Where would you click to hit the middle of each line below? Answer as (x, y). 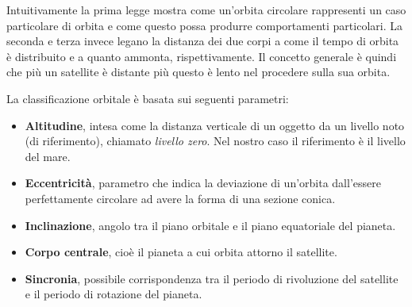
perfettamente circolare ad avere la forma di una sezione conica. (180, 198)
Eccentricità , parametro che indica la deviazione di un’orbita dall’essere (203, 183)
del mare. (48, 156)
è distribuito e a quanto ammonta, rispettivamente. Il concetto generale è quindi (202, 56)
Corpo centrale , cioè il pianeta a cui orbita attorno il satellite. (181, 252)
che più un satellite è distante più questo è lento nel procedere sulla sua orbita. (198, 72)
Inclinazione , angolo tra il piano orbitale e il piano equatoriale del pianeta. (210, 225)
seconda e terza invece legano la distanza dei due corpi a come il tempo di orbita (203, 41)
